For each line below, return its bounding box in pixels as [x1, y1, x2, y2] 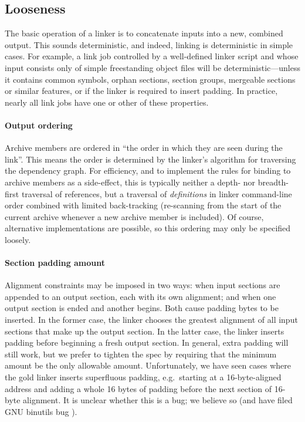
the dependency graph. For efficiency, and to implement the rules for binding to [5, 164, 291, 177]
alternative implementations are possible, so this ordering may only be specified [5, 222, 291, 234]
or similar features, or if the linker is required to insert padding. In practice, [5, 85, 278, 97]
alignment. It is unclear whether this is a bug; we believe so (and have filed [23, 394, 293, 406]
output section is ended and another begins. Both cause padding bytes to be [5, 302, 279, 314]
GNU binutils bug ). [5, 405, 77, 417]
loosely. [5, 233, 31, 245]
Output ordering [5, 119, 73, 131]
